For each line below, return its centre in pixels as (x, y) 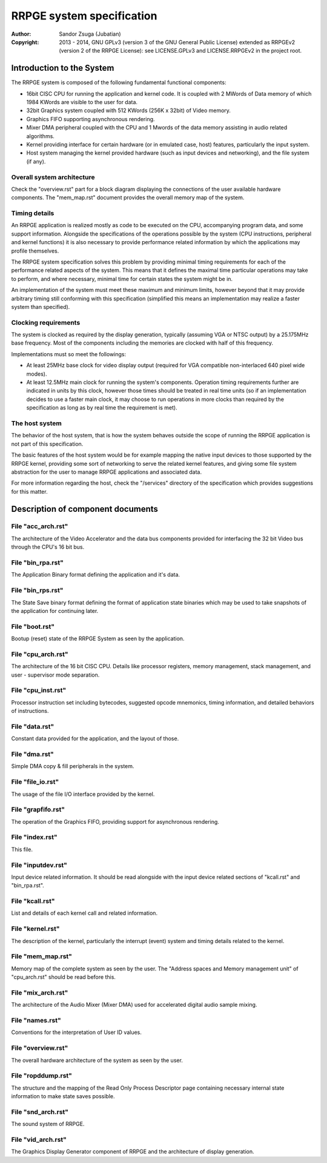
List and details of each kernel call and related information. (84, 913)
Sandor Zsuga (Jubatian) (90, 34)
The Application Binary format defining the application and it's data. (96, 575)
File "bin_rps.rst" (37, 591)
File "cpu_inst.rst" (39, 691)
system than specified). (41, 306)
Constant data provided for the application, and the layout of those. (95, 738)
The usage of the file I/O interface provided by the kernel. (83, 794)
